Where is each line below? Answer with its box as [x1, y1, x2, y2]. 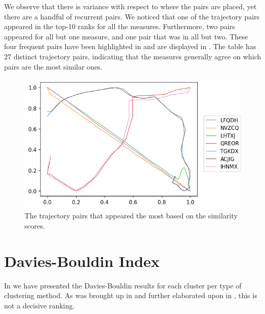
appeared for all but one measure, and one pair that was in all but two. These [4, 31, 248, 41]
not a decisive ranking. [4, 300, 75, 310]
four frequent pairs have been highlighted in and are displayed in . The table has [4, 41, 256, 52]
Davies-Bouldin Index [4, 250, 160, 271]
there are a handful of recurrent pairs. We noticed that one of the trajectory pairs [4, 11, 260, 21]
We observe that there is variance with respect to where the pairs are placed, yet [4, 1, 257, 11]
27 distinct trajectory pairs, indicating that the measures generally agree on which [4, 51, 261, 61]
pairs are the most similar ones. [4, 61, 103, 72]
